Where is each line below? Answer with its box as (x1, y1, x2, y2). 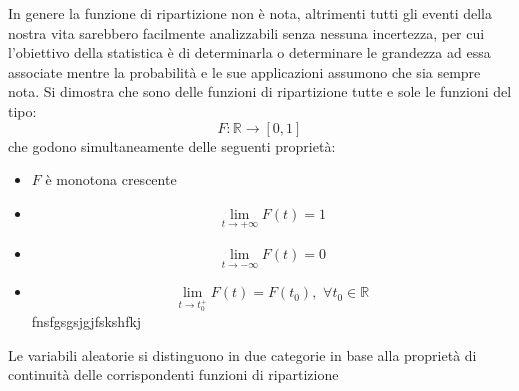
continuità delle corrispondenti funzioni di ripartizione (8, 364, 339, 385)
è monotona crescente (45, 169, 177, 190)
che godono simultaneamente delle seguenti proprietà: (8, 135, 336, 156)
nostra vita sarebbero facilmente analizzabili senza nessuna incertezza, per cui (8, 22, 485, 43)
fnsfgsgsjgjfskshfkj (31, 310, 142, 331)
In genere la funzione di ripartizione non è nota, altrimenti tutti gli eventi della (8, 3, 492, 23)
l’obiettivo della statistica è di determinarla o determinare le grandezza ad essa (8, 42, 491, 63)
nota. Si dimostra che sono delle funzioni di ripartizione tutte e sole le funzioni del (8, 81, 512, 102)
